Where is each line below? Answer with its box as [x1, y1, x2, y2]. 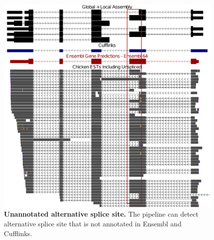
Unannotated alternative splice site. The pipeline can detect [4, 209, 198, 219]
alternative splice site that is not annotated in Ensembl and [4, 218, 181, 228]
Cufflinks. [4, 228, 33, 238]
